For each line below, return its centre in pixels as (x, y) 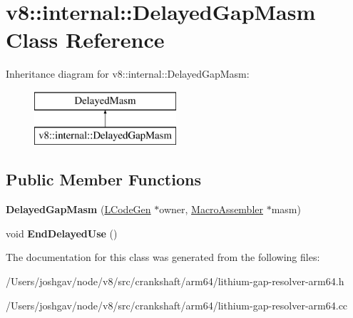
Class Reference (85, 40)
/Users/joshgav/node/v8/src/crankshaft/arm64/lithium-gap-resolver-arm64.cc (177, 305)
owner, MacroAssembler (211, 209)
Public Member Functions (103, 179)
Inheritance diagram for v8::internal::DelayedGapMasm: (128, 74)
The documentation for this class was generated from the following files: (163, 257)
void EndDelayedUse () (62, 233)
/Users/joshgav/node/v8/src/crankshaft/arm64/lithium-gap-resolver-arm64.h (175, 281)
